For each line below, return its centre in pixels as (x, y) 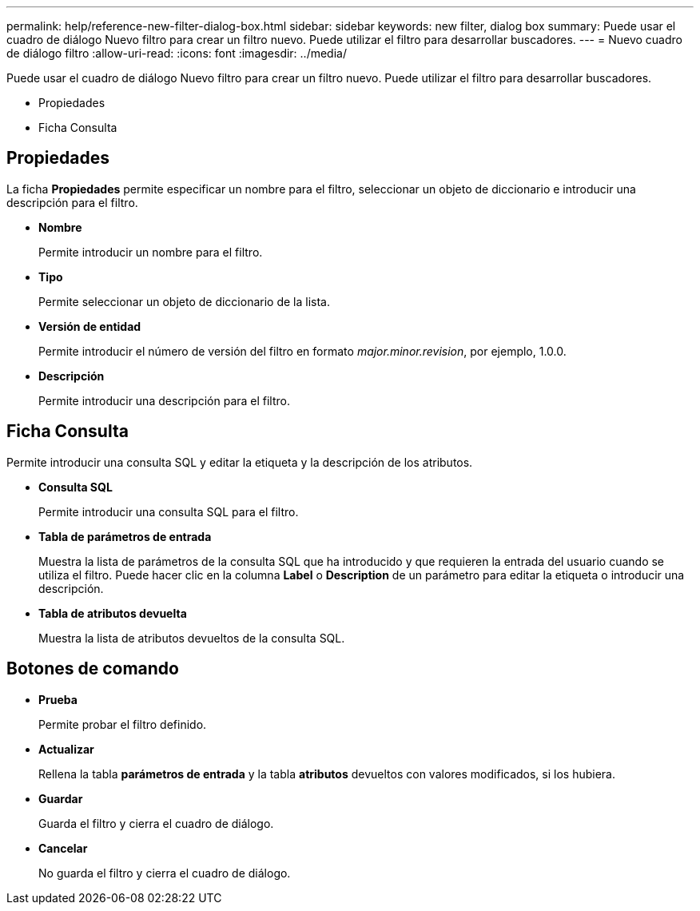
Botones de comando (93, 669)
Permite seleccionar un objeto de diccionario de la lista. (184, 301)
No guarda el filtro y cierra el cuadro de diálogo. (165, 873)
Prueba (58, 699)
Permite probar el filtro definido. (123, 724)
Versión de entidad (90, 326)
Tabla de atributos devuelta (113, 613)
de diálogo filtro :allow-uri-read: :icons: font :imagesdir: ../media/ (177, 53)
